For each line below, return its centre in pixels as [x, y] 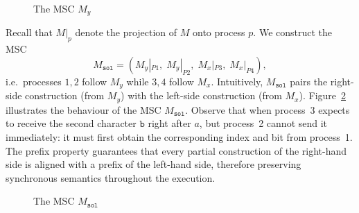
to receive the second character [71, 123]
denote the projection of [126, 32]
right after [169, 123]
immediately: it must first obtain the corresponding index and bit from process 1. [179, 136]
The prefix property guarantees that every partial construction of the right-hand [176, 150]
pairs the [309, 81]
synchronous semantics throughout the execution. [111, 177]
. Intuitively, [237, 81]
